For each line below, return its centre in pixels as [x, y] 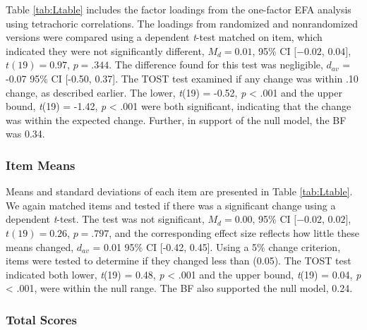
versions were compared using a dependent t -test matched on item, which [164, 37]
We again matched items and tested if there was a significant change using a [171, 205]
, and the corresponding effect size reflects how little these [234, 232]
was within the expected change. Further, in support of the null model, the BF [176, 120]
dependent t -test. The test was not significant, [105, 219]
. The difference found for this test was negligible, [216, 65]
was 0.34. [25, 134]
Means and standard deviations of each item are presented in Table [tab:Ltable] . [179, 191]
